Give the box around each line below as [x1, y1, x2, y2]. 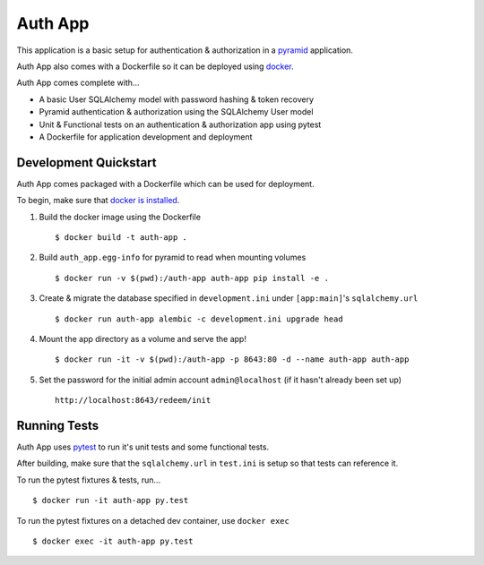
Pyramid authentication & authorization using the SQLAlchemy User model [39, 107, 314, 117]
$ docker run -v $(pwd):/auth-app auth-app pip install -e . [55, 273, 329, 283]
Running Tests [16, 417, 99, 433]
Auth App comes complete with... [16, 77, 140, 89]
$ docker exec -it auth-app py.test [32, 535, 194, 546]
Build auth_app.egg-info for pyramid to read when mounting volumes [39, 252, 307, 263]
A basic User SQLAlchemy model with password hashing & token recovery [39, 94, 314, 105]
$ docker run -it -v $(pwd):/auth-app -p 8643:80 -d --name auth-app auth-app [55, 355, 410, 364]
